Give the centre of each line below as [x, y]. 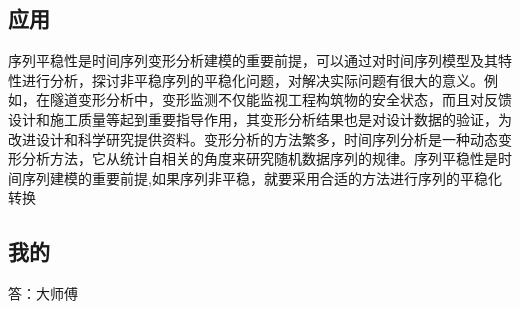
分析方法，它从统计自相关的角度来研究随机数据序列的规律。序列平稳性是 [259, 158]
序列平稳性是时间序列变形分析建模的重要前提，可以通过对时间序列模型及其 [253, 60]
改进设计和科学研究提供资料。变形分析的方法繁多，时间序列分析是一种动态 [253, 138]
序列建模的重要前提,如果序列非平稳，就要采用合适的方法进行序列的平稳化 [261, 177]
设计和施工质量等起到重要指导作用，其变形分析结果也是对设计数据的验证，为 [260, 118]
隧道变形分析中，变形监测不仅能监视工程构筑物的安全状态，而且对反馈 [280, 99]
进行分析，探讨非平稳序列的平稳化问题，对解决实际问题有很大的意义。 [252, 79]
